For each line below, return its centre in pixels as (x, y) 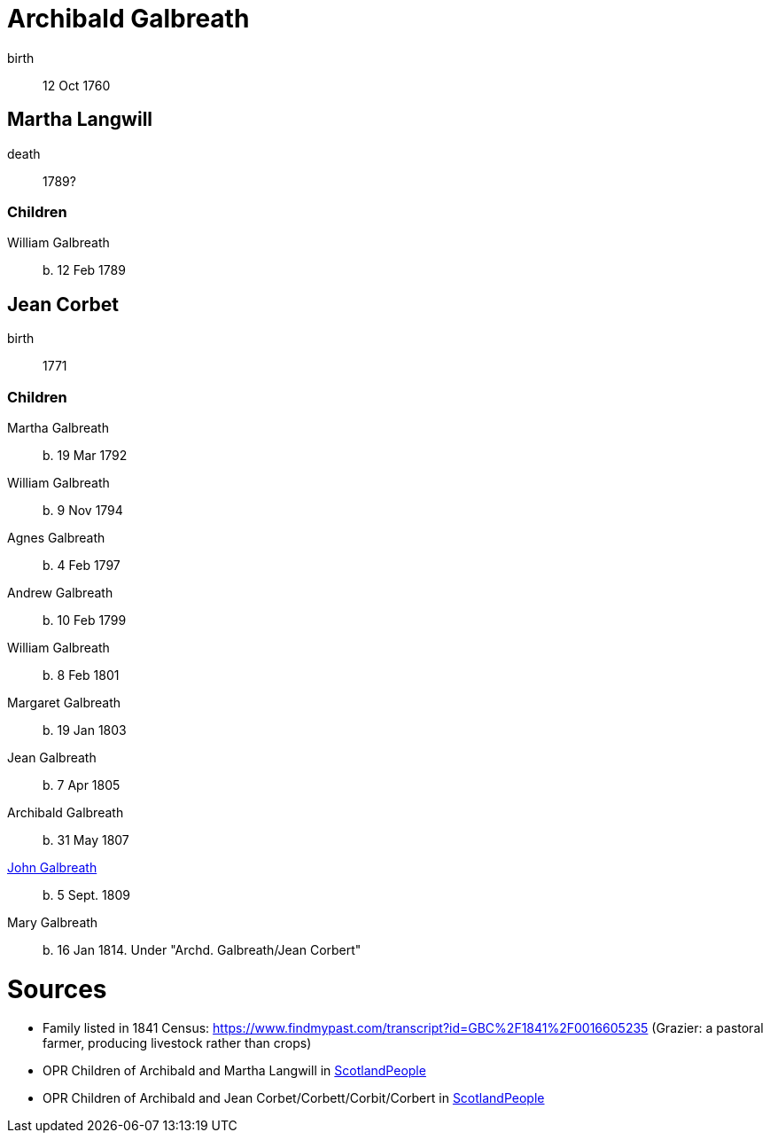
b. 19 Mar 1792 (85, 455)
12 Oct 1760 (77, 85)
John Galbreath (52, 867)
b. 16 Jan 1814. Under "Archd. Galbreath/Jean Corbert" (202, 949)
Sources (57, 989)
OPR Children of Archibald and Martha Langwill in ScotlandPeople (234, 1071)
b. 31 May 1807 (86, 839)
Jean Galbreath (52, 757)
